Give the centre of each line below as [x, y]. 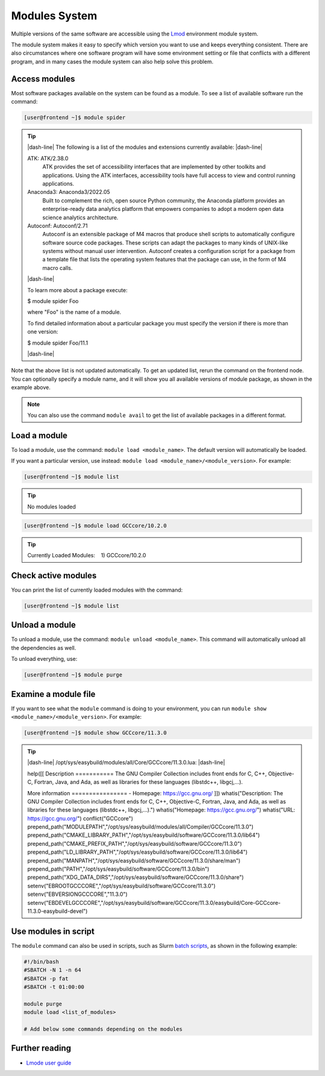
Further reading [41, 1048]
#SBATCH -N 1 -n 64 [52, 970]
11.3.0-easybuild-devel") [57, 911]
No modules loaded [52, 507]
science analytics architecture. [80, 217]
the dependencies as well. [44, 648]
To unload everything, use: [44, 659]
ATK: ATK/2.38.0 [48, 158]
